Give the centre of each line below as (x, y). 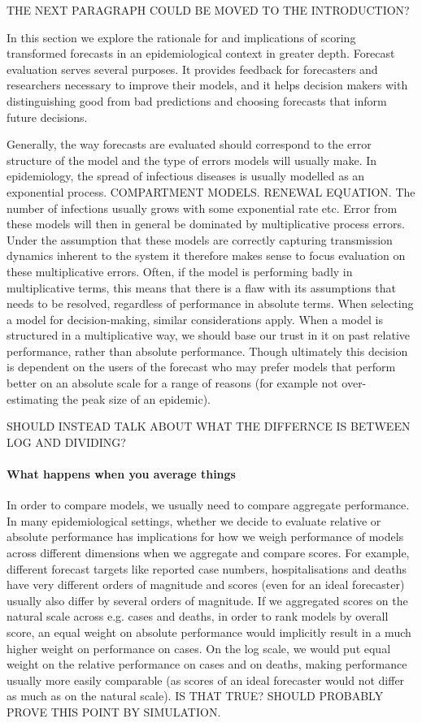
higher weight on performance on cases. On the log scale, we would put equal (199, 648)
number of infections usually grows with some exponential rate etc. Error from (202, 208)
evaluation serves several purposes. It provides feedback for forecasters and (192, 69)
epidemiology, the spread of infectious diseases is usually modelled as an (186, 176)
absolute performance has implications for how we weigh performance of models (205, 537)
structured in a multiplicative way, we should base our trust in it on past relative (209, 335)
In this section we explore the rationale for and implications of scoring (181, 37)
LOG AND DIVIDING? (66, 442)
